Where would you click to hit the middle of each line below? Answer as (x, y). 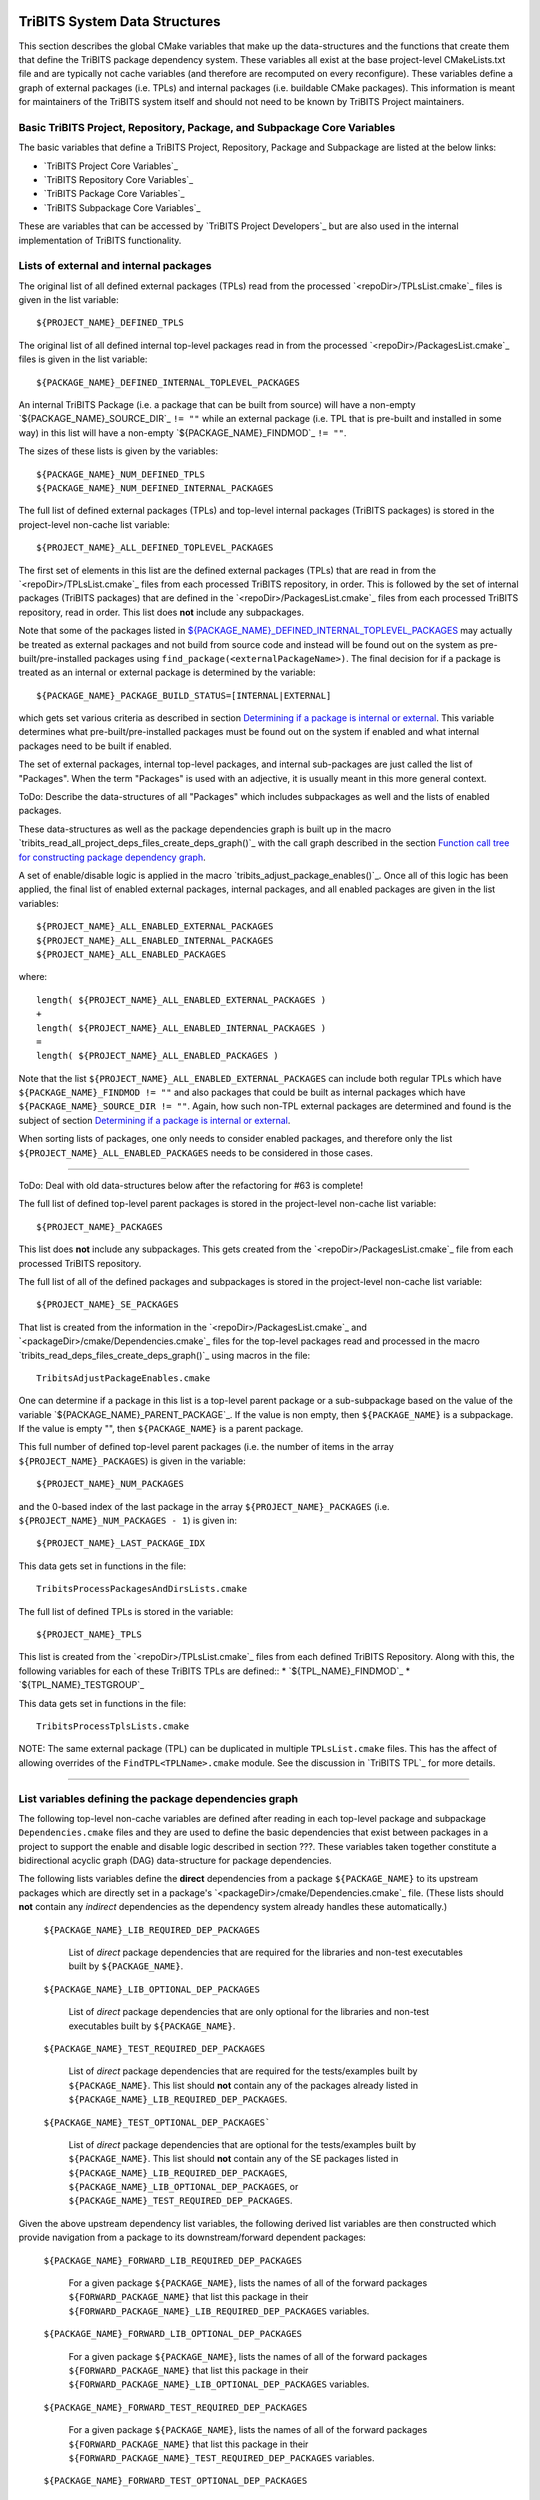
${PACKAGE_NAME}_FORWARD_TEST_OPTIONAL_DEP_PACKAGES (175, 2481)
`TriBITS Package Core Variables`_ (114, 194)
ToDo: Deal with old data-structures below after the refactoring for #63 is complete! (191, 1186)
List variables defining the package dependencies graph (158, 1798)
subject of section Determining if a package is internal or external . (154, 1120)
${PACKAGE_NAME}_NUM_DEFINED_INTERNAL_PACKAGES (155, 488)
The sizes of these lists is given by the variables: (118, 451)
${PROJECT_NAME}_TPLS (89, 1634)
